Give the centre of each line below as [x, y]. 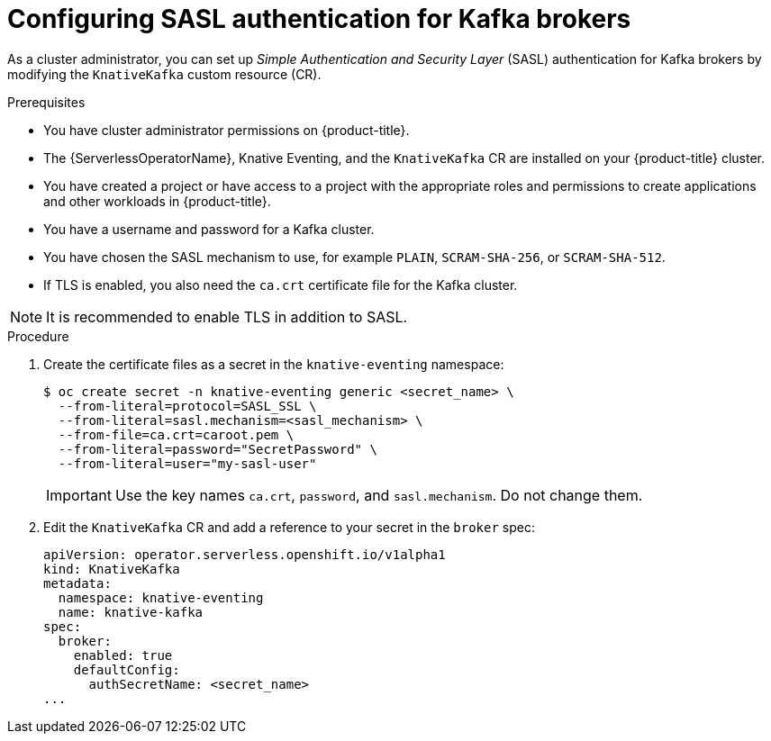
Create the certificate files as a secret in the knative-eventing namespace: [274, 364]
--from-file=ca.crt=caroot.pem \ [176, 434]
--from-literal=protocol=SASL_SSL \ [187, 406]
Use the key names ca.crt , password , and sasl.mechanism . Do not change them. [379, 495]
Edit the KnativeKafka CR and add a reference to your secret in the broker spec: [289, 527]
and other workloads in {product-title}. [157, 201]
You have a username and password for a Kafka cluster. [209, 229]
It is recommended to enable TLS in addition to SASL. [227, 316]
